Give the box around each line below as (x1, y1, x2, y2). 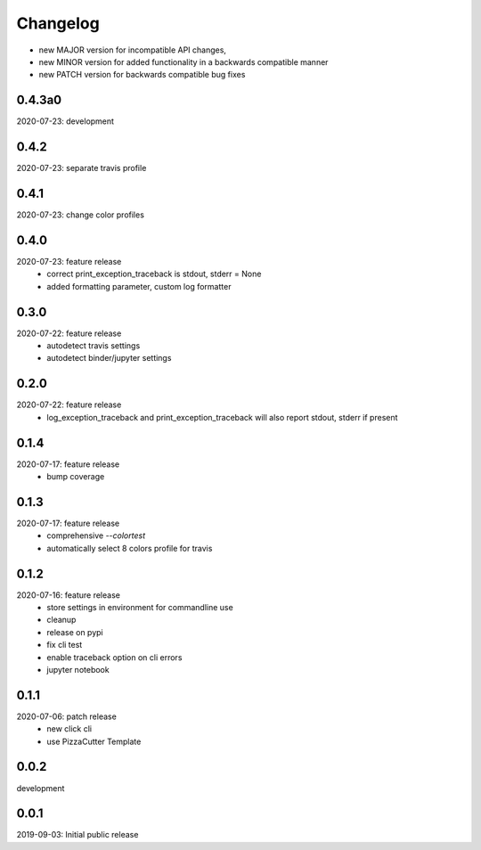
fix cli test (46, 640, 83, 650)
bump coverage (46, 471, 105, 482)
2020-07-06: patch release (16, 711, 118, 722)
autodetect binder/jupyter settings (46, 353, 172, 364)
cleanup (46, 615, 77, 625)
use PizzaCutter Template (46, 736, 142, 747)
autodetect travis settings (46, 340, 141, 351)
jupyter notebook (46, 664, 110, 674)
